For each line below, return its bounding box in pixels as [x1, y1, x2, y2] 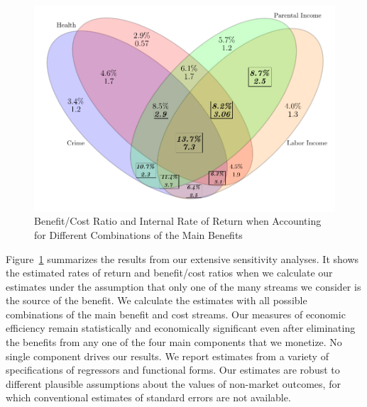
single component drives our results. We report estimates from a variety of [6, 348, 329, 363]
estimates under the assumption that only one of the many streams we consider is [6, 279, 361, 294]
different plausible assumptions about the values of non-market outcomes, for [6, 376, 341, 391]
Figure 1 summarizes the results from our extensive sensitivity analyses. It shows [6, 251, 359, 266]
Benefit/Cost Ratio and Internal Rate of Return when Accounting [34, 213, 322, 228]
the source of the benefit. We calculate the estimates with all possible [6, 293, 307, 308]
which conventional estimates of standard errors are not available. [6, 390, 291, 405]
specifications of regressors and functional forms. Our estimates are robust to [6, 362, 340, 377]
